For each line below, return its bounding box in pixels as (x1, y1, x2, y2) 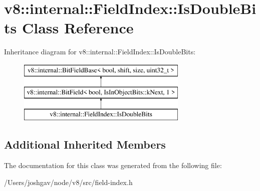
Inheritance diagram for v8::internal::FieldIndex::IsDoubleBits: (4, 46, 196, 57)
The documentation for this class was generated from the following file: (4, 160, 222, 171)
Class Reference (22, 17, 134, 38)
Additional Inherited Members (4, 137, 166, 152)
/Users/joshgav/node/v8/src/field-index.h (4, 177, 133, 187)
